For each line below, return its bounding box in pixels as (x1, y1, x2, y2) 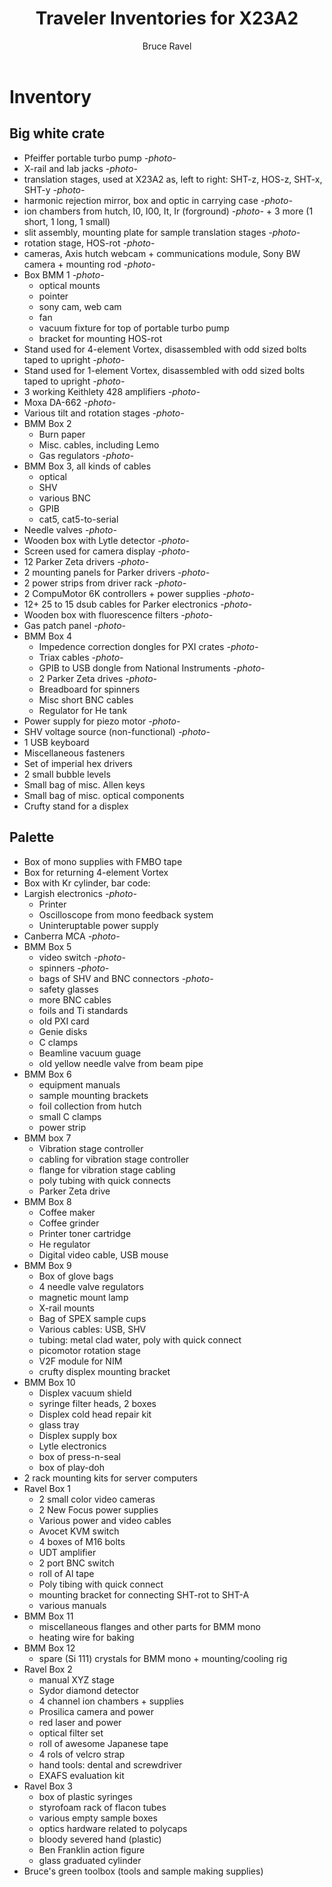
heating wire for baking (38, 1631, 135, 1643)
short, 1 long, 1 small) (23, 215, 111, 227)
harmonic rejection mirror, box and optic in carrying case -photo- (23, 194, 293, 206)
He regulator (38, 1238, 91, 1250)
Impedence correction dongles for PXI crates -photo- (38, 640, 259, 652)
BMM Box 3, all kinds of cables (23, 460, 152, 472)
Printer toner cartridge (38, 1227, 132, 1239)
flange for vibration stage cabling (38, 1163, 176, 1176)
